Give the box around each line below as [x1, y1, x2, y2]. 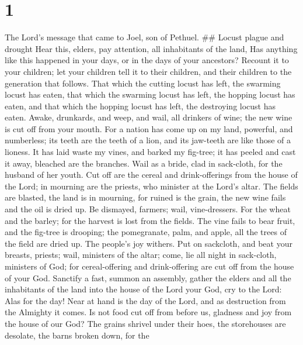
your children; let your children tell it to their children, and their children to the [5, 65, 292, 77]
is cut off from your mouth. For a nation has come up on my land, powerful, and [5, 122, 293, 134]
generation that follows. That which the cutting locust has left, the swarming [5, 77, 281, 89]
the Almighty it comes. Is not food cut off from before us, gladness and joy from [5, 306, 292, 318]
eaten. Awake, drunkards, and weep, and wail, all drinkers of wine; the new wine [5, 111, 292, 123]
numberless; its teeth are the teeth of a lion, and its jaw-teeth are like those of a [5, 134, 291, 146]
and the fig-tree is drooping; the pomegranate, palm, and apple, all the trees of [5, 226, 287, 238]
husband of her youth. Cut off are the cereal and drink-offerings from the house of [5, 168, 298, 181]
